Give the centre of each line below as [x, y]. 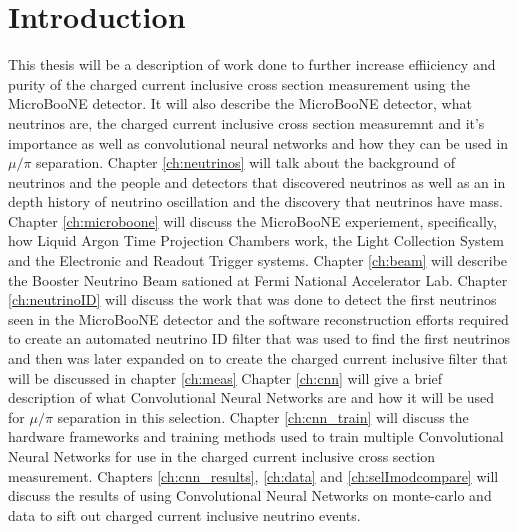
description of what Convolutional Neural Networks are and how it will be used [251, 397]
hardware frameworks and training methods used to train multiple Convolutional [256, 436]
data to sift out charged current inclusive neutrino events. [184, 514]
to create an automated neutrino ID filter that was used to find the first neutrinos [259, 338]
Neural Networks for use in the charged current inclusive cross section [221, 456]
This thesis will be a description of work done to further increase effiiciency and [252, 64]
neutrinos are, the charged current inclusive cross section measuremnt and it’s [246, 122]
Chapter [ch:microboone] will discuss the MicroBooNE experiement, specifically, [252, 220]
